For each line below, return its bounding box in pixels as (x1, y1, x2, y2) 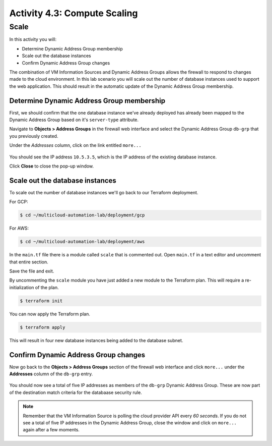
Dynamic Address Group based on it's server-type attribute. (9, 117, 139, 123)
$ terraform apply (20, 324, 65, 330)
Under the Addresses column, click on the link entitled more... (9, 142, 142, 148)
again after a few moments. (23, 427, 80, 433)
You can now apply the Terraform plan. (9, 311, 90, 317)
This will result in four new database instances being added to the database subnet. (9, 337, 183, 343)
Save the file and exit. (9, 268, 54, 274)
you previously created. (9, 133, 58, 139)
